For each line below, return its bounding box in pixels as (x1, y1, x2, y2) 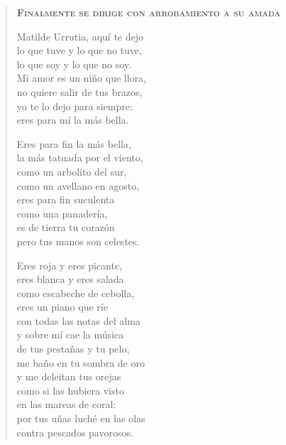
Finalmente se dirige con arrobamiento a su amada (16, 5, 281, 19)
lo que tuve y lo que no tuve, (16, 43, 142, 58)
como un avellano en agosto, (16, 178, 140, 193)
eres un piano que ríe (16, 299, 108, 314)
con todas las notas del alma (16, 313, 141, 328)
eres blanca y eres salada (16, 272, 124, 286)
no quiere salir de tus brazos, (16, 84, 143, 99)
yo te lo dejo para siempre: (16, 98, 133, 113)
